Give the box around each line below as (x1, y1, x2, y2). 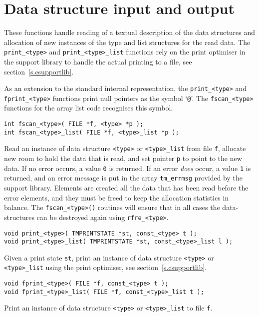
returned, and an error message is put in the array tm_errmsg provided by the (4, 172, 243, 183)
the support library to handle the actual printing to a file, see (4, 56, 192, 66)
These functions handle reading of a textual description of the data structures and (4, 27, 256, 37)
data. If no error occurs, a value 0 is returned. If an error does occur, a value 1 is (4, 162, 251, 173)
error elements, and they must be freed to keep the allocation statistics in (4, 192, 229, 202)
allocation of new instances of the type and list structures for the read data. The (4, 36, 251, 47)
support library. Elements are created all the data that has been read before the (4, 182, 249, 192)
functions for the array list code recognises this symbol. (4, 102, 173, 113)
